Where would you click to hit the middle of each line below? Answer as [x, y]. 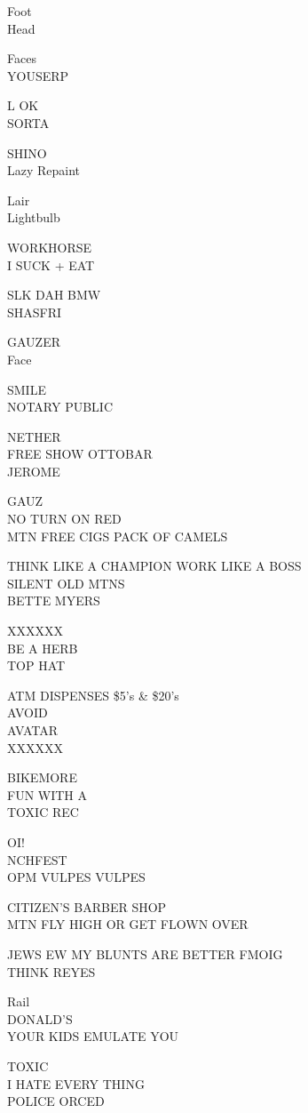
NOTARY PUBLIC [60, 407]
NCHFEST [37, 859]
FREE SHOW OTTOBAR [80, 454]
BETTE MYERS [54, 601]
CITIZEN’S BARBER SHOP [87, 906]
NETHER [34, 436]
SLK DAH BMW [54, 295]
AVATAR [32, 730]
